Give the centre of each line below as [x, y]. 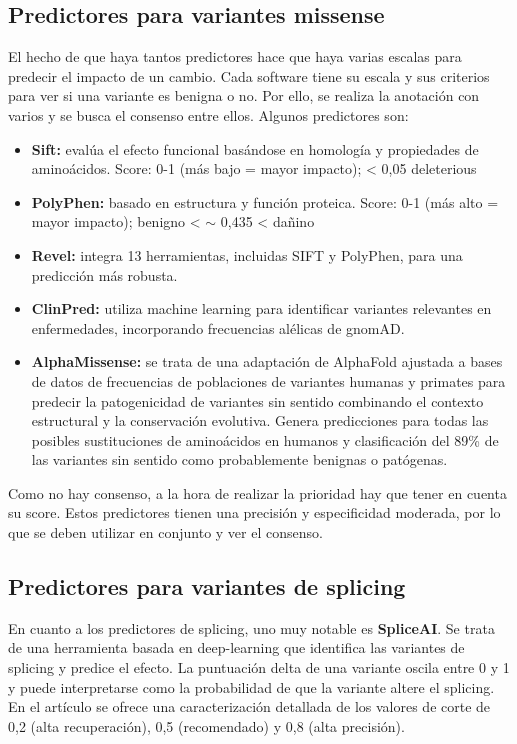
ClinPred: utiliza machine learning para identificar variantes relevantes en [261, 308]
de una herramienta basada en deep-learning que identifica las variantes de [236, 647]
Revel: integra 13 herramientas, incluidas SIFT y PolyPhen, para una [247, 254]
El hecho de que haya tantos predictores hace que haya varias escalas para [235, 56]
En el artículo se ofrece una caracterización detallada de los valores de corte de [249, 706]
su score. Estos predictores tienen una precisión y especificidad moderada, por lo [254, 512]
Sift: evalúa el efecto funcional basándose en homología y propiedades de [255, 148]
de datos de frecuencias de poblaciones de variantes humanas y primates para [268, 380]
